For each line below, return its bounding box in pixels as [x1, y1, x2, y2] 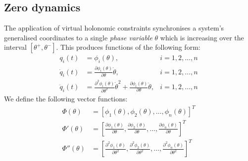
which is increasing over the [160, 32, 244, 42]
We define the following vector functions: [4, 94, 128, 104]
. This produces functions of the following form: [56, 42, 200, 52]
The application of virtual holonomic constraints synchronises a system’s [4, 23, 224, 33]
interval [4, 42, 27, 52]
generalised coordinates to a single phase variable [4, 32, 152, 42]
